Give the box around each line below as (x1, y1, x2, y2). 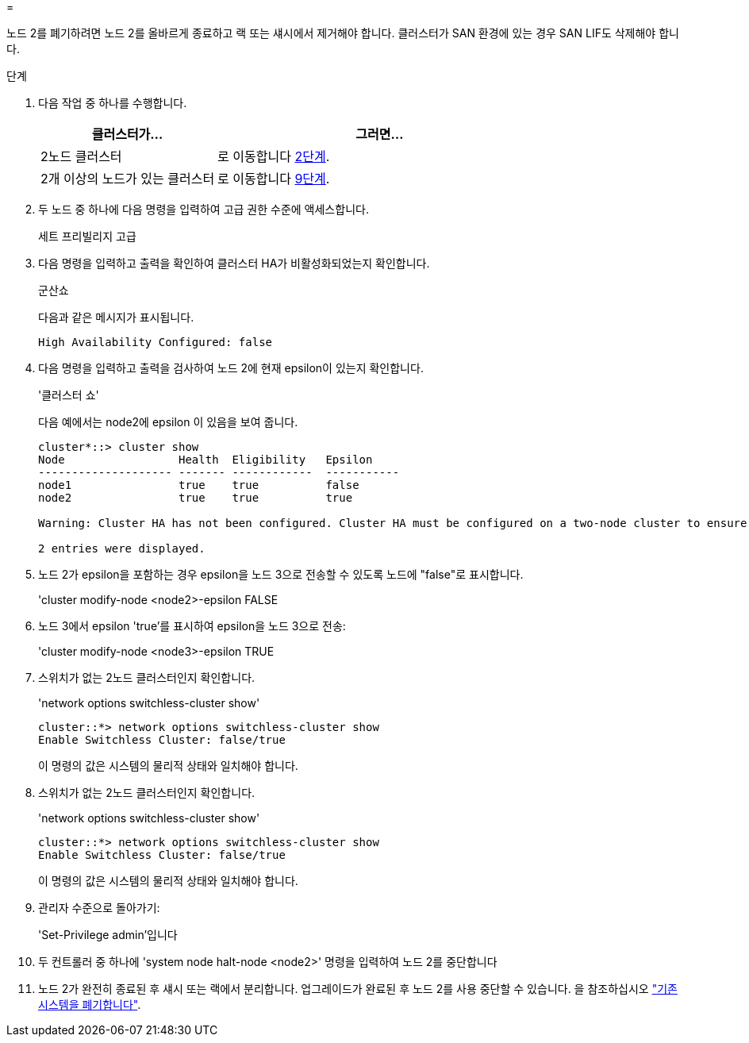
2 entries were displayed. (38, 542, 205, 555)
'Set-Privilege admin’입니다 (38, 928, 178, 941)
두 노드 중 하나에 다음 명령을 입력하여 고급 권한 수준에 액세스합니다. (38, 202, 369, 216)
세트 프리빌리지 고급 (38, 229, 136, 243)
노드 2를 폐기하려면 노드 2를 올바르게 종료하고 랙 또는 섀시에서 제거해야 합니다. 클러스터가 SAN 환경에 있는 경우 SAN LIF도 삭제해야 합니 (6, 26, 679, 40)
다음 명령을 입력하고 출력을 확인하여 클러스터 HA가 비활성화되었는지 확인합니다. (38, 256, 430, 270)
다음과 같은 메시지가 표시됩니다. (38, 310, 194, 324)
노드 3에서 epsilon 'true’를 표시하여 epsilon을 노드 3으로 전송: (38, 619, 346, 633)
